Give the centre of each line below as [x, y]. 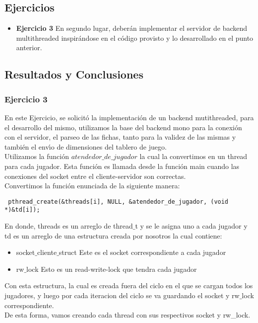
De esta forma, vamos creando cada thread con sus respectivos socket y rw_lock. [128, 315]
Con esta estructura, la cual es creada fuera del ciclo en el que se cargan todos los [129, 285]
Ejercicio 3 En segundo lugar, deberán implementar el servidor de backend [132, 28]
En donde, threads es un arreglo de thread [69, 226]
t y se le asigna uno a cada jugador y [191, 226]
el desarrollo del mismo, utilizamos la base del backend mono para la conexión [123, 127]
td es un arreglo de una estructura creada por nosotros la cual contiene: [113, 235]
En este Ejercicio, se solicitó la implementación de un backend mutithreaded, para [129, 117]
